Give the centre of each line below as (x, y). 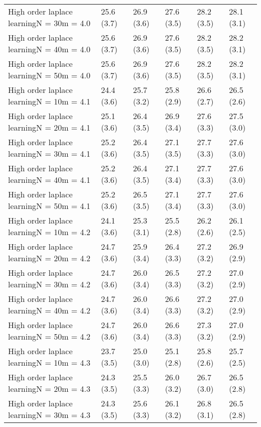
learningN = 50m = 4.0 (49, 75)
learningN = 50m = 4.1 (49, 206)
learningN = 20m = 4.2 (49, 258)
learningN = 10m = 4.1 (49, 101)
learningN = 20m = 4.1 (49, 127)
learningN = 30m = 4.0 (49, 23)
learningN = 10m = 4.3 (49, 362)
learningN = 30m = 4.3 (49, 415)
